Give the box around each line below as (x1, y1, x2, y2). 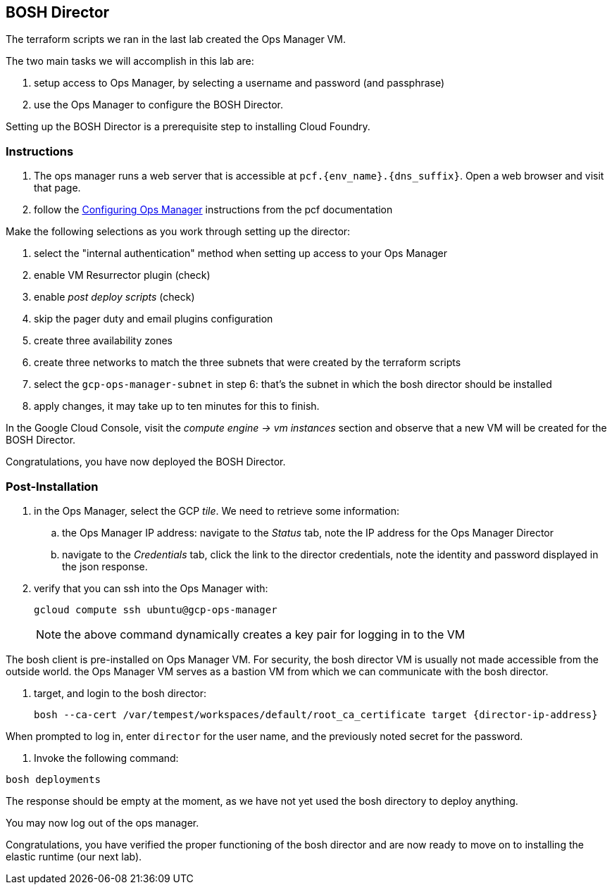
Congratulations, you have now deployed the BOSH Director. (6, 456, 286, 468)
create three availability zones (34, 334, 173, 347)
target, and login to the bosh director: (34, 687, 207, 699)
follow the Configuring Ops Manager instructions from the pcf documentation (34, 203, 393, 216)
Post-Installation (6, 479, 99, 494)
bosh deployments (6, 773, 101, 785)
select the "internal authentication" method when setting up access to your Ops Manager (34, 247, 448, 260)
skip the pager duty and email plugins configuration (34, 313, 273, 325)
